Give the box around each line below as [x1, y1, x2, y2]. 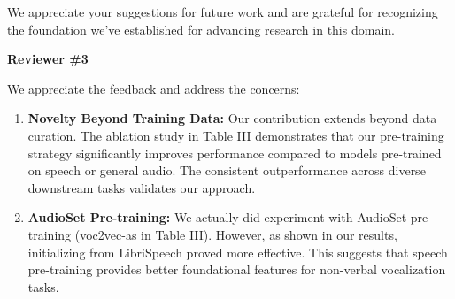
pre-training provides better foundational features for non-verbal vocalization [27, 260, 446, 279]
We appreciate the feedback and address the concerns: [7, 79, 300, 97]
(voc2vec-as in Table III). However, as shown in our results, [74, 225, 397, 243]
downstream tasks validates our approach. [27, 178, 256, 196]
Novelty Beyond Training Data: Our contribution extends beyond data [27, 109, 437, 127]
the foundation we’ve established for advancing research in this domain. [7, 19, 395, 38]
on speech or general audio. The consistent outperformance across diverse [27, 161, 426, 180]
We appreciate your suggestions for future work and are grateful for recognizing [7, 3, 438, 20]
